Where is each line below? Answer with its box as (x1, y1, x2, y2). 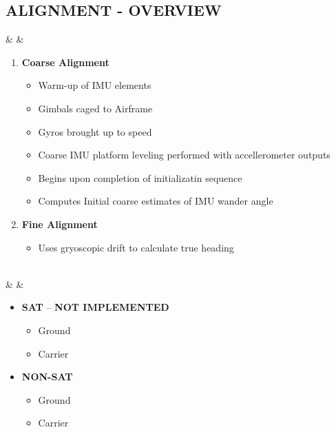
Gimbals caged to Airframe (38, 101, 153, 115)
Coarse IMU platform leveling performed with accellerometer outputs (38, 147, 330, 162)
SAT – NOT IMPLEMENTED (21, 300, 169, 314)
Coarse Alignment (21, 54, 109, 69)
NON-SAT (21, 369, 73, 384)
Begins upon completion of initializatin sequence (38, 170, 242, 185)
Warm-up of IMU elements (38, 78, 151, 92)
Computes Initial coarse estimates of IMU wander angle (38, 194, 273, 208)
